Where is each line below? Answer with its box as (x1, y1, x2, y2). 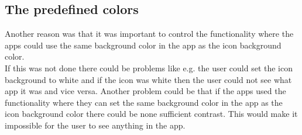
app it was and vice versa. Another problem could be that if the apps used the (5, 85, 286, 97)
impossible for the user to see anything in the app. (5, 119, 186, 131)
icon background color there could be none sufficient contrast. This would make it (5, 108, 298, 120)
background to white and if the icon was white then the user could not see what (5, 73, 292, 85)
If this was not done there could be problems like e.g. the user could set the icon (5, 61, 293, 74)
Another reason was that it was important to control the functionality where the (5, 27, 294, 40)
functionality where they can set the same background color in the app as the (5, 96, 283, 108)
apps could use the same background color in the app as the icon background (5, 39, 282, 51)
